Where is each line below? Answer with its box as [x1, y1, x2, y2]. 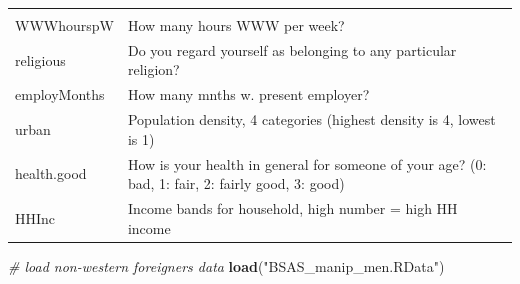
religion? [127, 59, 180, 80]
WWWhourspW [15, 15, 114, 35]
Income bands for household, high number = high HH [127, 198, 458, 218]
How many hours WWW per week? [127, 15, 345, 35]
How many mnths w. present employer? [127, 84, 370, 105]
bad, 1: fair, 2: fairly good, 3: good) [127, 173, 345, 194]
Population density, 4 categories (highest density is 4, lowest [127, 109, 496, 130]
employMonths [15, 84, 105, 105]
